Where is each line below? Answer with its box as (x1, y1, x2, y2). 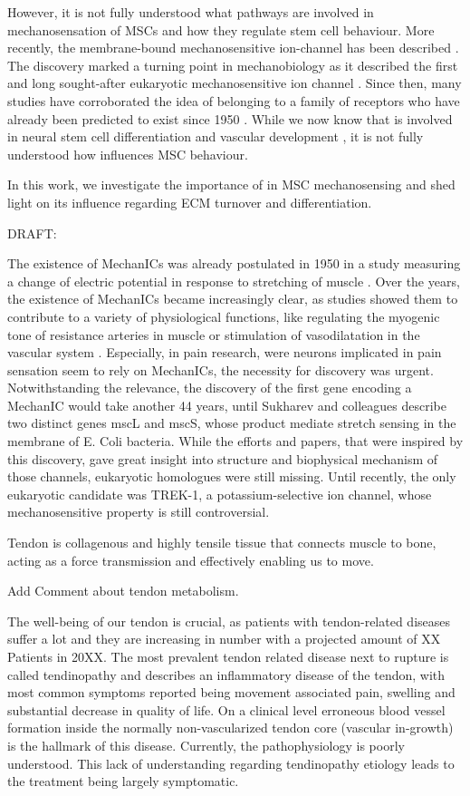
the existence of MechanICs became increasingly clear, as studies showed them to (7, 289, 458, 308)
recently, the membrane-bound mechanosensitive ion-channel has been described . (7, 38, 459, 57)
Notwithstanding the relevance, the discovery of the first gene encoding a (7, 378, 412, 397)
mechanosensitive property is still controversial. (7, 502, 270, 521)
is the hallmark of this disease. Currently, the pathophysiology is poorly (7, 735, 405, 754)
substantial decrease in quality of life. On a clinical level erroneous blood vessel (7, 700, 446, 719)
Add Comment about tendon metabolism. (7, 581, 239, 600)
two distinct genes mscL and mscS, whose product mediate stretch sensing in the (7, 413, 456, 432)
